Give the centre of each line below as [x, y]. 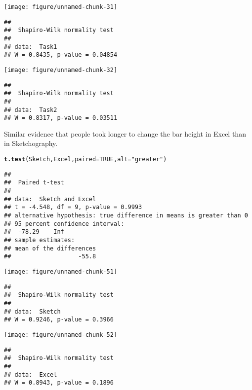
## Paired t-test [34, 183]
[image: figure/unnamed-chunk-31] [61, 7]
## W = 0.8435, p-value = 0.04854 [61, 55]
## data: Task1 [31, 47]
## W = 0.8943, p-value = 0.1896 [59, 383]
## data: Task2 [31, 110]
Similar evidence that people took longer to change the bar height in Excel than [125, 133]
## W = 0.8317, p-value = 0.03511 [61, 118]
